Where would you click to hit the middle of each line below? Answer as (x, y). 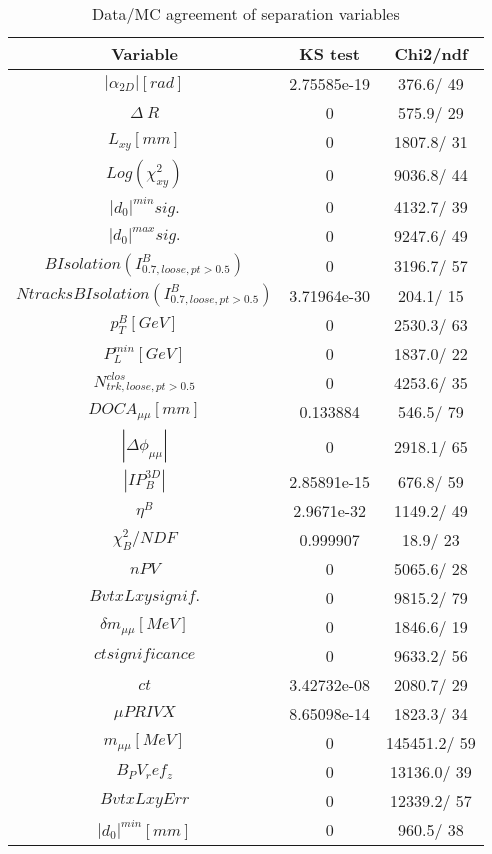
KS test (330, 53)
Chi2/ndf (431, 53)
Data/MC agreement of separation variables (246, 13)
